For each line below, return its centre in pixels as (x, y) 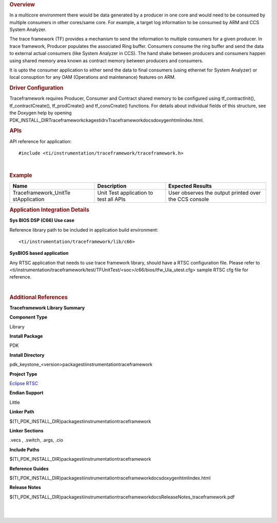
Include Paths (24, 449)
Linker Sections (26, 431)
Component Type (28, 317)
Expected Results (190, 186)
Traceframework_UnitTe (42, 193)
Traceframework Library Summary (47, 308)
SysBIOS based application (39, 253)
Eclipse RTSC (24, 383)
